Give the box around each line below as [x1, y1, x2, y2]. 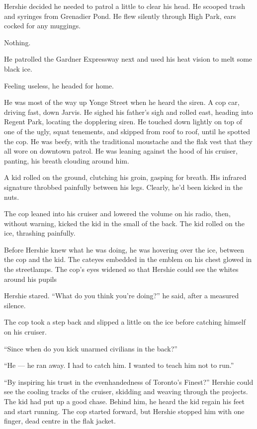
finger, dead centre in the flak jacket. [4, 416, 116, 426]
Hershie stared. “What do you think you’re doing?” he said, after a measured [4, 290, 239, 301]
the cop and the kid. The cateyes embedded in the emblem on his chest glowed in [4, 254, 252, 264]
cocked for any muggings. [4, 20, 81, 31]
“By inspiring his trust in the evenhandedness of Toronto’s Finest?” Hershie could [4, 376, 254, 387]
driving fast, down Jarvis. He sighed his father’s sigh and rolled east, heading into [4, 106, 253, 117]
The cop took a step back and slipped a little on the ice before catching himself [4, 317, 246, 327]
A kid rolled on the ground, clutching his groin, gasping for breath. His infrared [4, 172, 247, 182]
